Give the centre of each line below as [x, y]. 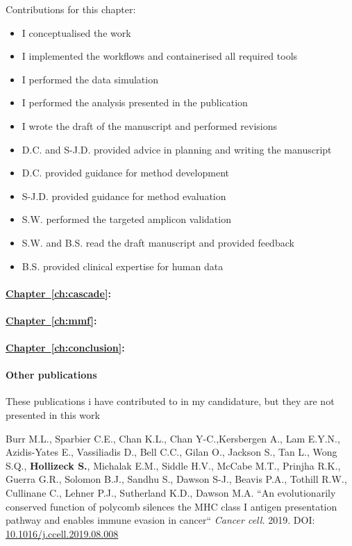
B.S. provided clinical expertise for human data [123, 266]
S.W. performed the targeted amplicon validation [126, 219]
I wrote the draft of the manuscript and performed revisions [150, 125]
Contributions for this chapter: [71, 9]
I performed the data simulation [90, 79]
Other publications [51, 375]
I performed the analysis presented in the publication [135, 102]
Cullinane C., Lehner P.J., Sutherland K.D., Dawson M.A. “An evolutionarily [171, 493]
